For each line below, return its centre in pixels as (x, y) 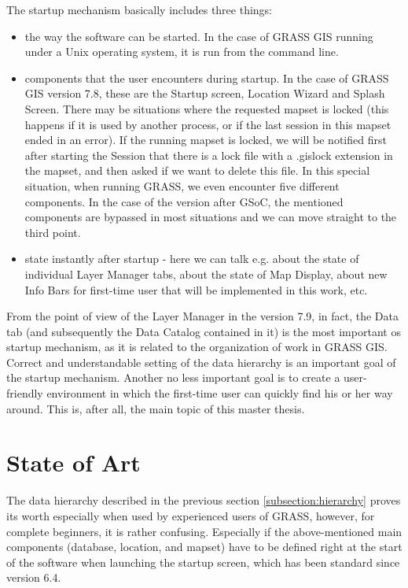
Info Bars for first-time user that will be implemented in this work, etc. (196, 289)
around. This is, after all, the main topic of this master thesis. (156, 408)
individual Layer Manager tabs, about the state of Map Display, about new (206, 274)
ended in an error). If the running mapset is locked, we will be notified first (206, 140)
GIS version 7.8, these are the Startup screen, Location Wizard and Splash (205, 93)
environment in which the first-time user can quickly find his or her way (220, 393)
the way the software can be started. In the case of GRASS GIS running (199, 36)
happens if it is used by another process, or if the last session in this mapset (208, 124)
